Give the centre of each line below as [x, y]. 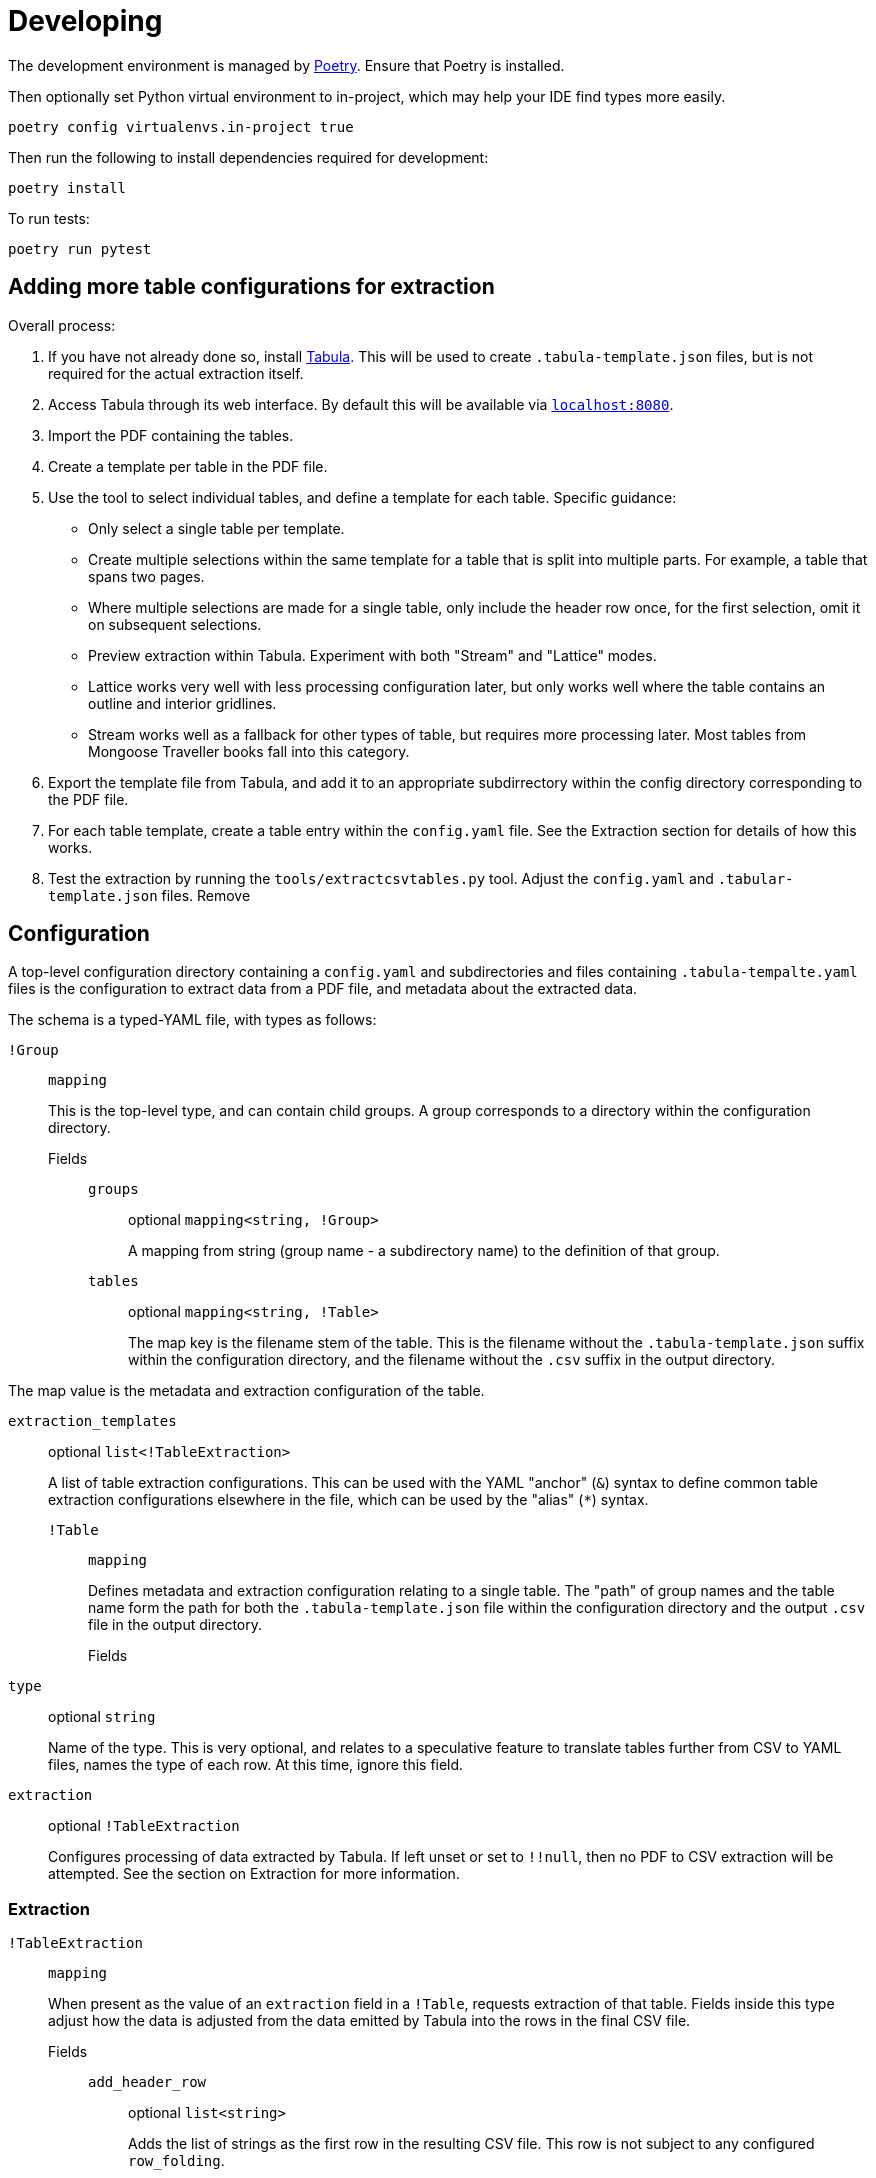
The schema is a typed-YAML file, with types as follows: [192, 1020]
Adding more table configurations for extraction [251, 287]
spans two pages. [146, 576]
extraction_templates [92, 1421]
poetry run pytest [80, 248]
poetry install [67, 187]
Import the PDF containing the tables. [171, 435]
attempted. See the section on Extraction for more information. [254, 1874]
